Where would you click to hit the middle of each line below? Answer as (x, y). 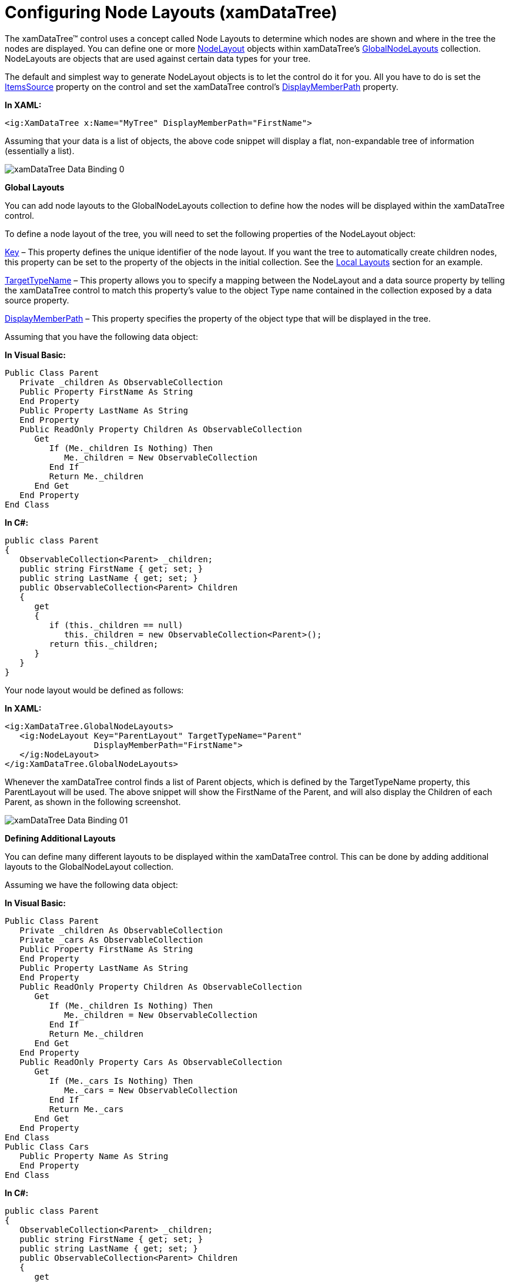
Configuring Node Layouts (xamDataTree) (171, 12)
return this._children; (104, 644)
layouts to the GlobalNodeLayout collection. (89, 866)
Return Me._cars (86, 1109)
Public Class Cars (47, 1146)
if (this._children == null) (116, 625)
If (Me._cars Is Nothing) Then (121, 1081)
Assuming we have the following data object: (91, 884)
